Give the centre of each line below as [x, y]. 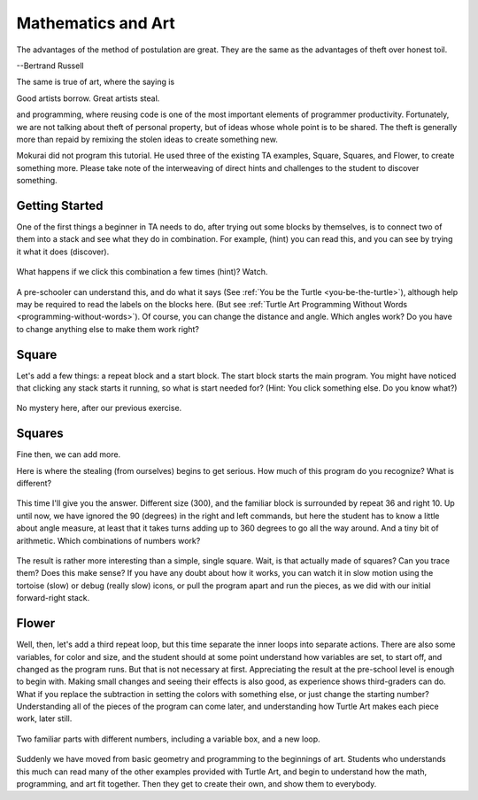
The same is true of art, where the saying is [96, 82]
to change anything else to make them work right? [108, 329]
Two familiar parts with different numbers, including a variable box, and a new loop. [168, 739]
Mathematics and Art [96, 23]
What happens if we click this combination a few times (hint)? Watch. [142, 272]
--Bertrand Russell [50, 66]
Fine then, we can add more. [69, 454]
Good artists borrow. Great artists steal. [88, 98]
